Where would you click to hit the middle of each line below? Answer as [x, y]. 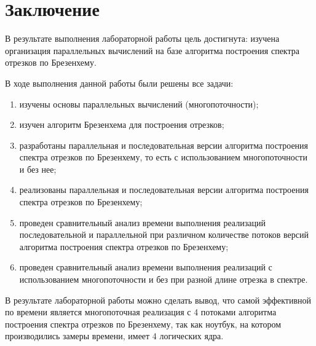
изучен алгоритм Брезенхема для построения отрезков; [122, 124]
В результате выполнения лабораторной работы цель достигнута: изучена [142, 38]
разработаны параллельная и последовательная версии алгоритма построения [164, 145]
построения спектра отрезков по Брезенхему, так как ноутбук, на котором [143, 324]
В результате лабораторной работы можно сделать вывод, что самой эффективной [158, 300]
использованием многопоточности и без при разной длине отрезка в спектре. [164, 279]
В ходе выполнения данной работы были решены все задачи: [119, 83]
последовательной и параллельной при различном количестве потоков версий [164, 234]
